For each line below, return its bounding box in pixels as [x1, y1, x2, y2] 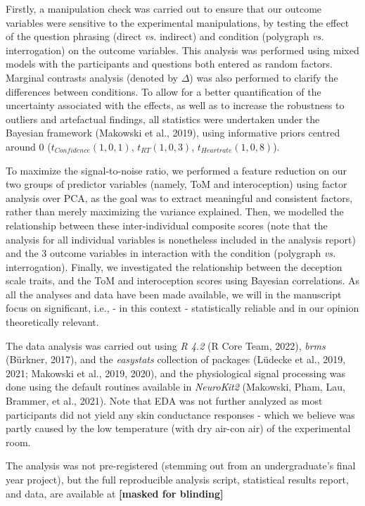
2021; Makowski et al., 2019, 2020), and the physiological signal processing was [6, 365, 346, 380]
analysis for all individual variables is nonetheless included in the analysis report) [6, 232, 356, 246]
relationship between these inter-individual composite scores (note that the [6, 217, 328, 232]
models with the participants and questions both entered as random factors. [6, 56, 333, 71]
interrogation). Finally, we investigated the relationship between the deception [6, 259, 342, 274]
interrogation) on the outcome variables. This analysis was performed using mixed [6, 42, 359, 57]
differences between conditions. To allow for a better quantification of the [6, 84, 321, 99]
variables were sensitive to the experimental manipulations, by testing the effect [6, 15, 350, 30]
